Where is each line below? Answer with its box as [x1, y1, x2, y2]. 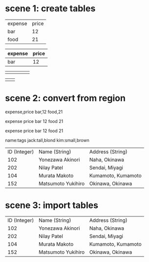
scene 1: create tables [5, 3, 96, 14]
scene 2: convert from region [5, 93, 126, 104]
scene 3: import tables [5, 200, 99, 211]
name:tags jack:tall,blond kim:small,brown [5, 137, 89, 143]
